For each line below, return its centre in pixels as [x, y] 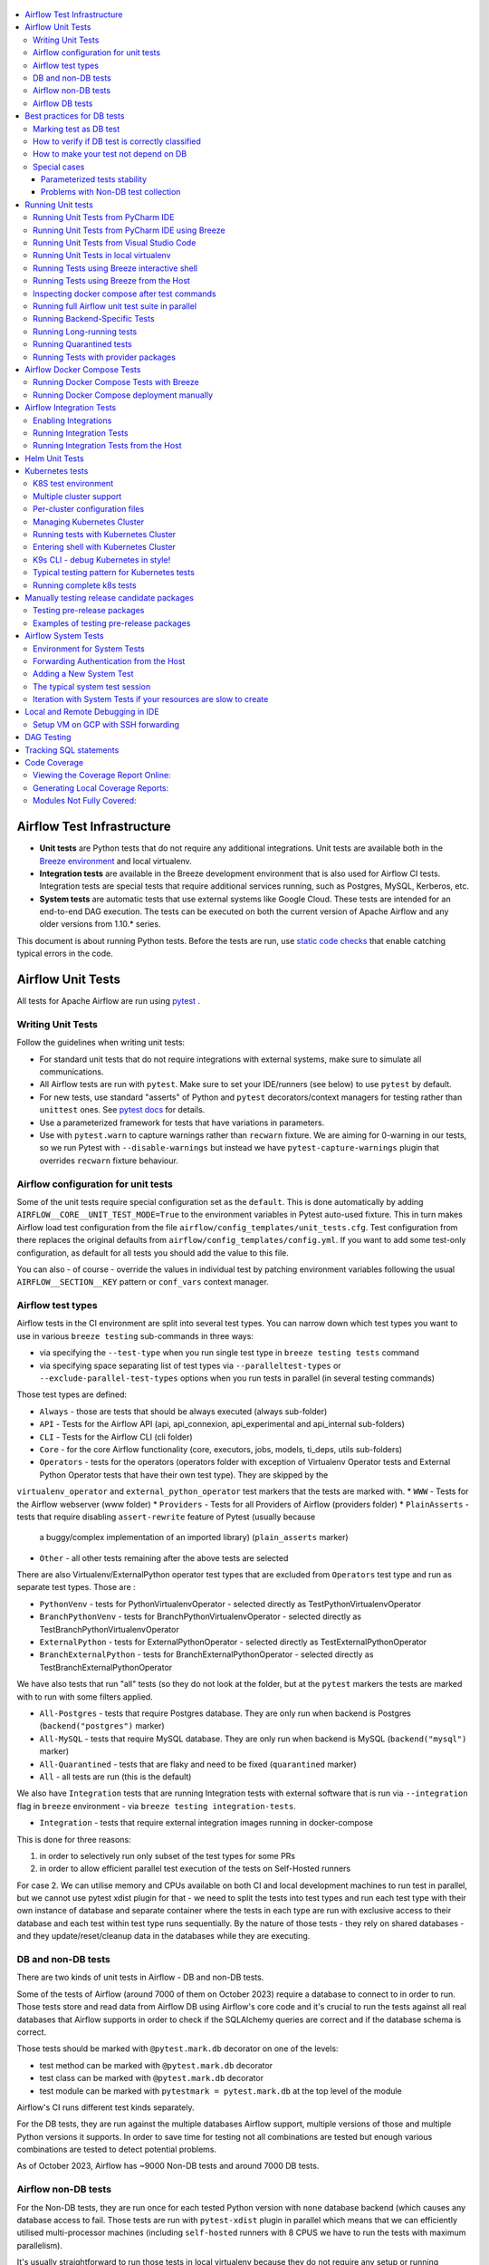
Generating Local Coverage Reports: [101, 787]
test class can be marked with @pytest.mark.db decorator [152, 2078]
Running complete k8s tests [85, 585]
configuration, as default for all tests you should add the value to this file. [153, 1253]
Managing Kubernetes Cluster [89, 522]
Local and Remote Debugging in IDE [92, 712]
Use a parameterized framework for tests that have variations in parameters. [182, 1123]
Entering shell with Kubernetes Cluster [105, 547]
